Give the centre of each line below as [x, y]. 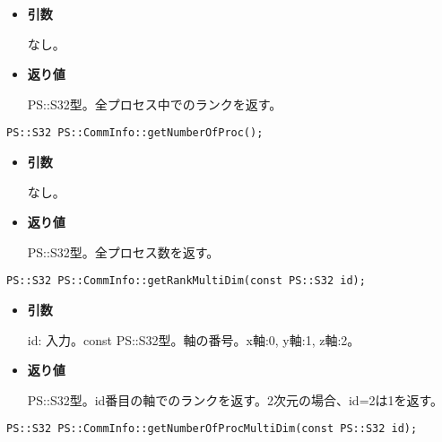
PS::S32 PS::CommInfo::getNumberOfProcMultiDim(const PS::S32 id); [212, 429]
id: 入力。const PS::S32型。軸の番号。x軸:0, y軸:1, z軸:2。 [194, 339]
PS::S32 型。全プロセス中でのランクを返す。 [155, 104]
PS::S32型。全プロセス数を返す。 [123, 251]
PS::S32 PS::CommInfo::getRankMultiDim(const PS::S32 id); [186, 281]
